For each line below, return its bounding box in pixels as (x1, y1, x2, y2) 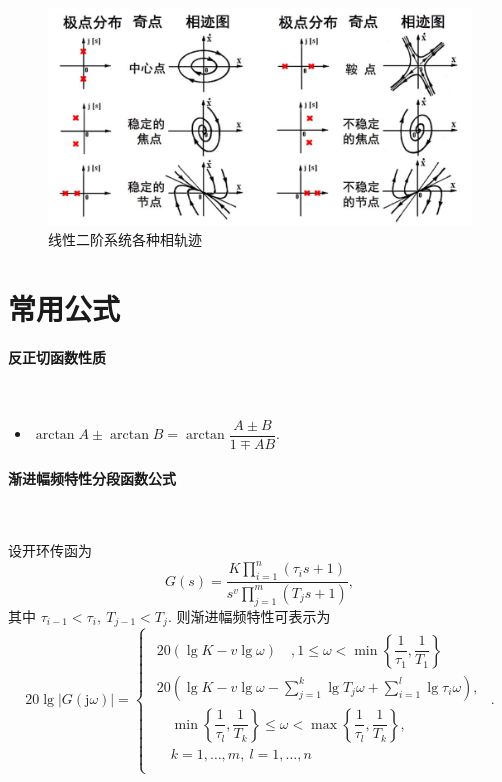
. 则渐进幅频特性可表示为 (167, 605, 331, 626)
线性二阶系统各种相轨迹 (48, 229, 202, 250)
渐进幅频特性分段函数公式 (8, 468, 176, 489)
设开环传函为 (8, 540, 92, 561)
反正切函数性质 (8, 346, 106, 367)
